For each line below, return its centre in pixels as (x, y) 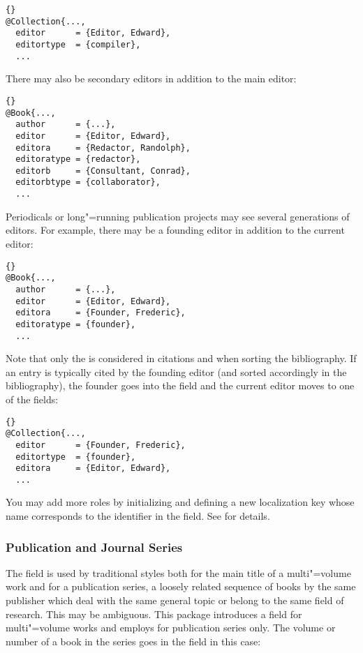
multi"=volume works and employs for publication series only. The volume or (171, 628)
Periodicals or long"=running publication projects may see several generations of (178, 216)
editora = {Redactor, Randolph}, (103, 148)
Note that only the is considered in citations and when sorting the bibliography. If (181, 358)
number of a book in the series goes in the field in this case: (133, 641)
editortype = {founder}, (76, 457)
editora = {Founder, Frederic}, (101, 313)
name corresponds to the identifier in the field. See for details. (138, 516)
